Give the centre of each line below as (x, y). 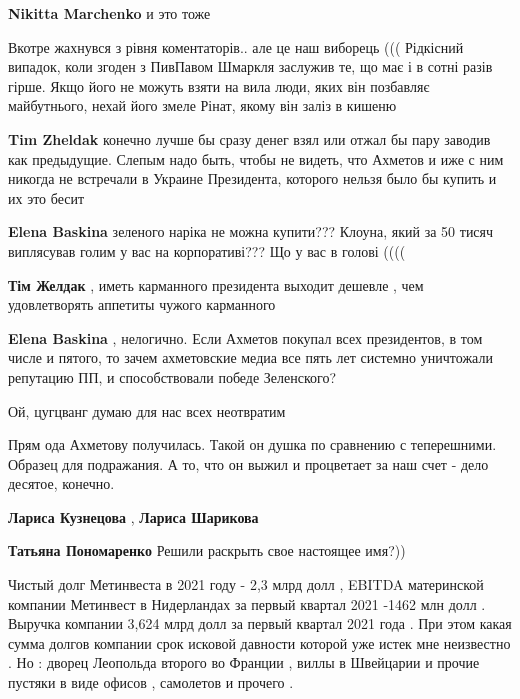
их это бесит (46, 197)
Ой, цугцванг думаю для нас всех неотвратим (147, 410)
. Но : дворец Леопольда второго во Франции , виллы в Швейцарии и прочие (244, 662)
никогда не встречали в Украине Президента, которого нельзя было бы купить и (252, 178)
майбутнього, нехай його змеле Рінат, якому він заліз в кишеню (202, 105)
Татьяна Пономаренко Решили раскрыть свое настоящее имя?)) (207, 550)
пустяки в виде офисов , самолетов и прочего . (151, 682)
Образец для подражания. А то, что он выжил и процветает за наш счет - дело (248, 463)
